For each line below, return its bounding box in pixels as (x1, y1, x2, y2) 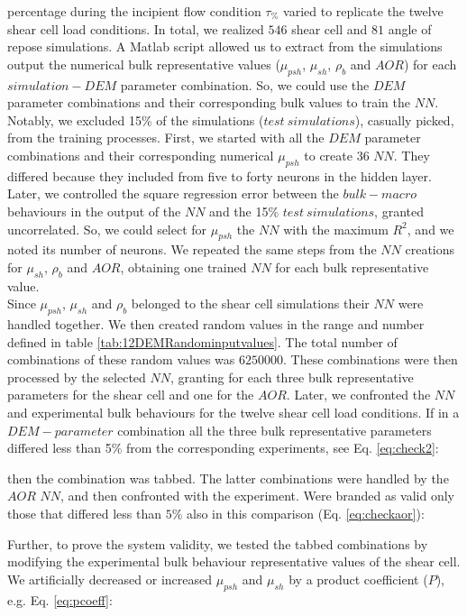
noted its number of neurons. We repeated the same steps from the (7, 240, 377, 259)
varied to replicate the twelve (283, 2, 444, 20)
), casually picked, (354, 110, 454, 129)
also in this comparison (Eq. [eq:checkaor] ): (186, 504, 425, 523)
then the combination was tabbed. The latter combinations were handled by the (7, 468, 449, 487)
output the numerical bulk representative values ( (7, 54, 280, 73)
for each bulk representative (275, 257, 429, 276)
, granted (374, 201, 424, 220)
